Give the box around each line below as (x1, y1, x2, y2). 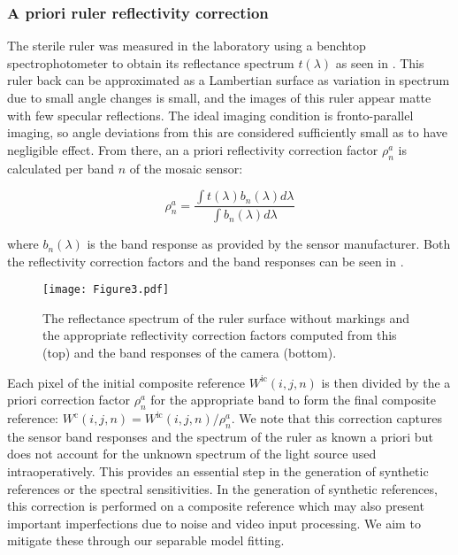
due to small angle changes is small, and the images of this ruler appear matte (7, 89, 431, 106)
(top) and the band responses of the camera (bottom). (42, 343, 337, 362)
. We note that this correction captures (231, 409, 442, 428)
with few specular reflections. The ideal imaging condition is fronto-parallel (7, 105, 414, 124)
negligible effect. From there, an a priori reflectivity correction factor (7, 140, 378, 158)
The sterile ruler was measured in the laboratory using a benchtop (7, 36, 366, 55)
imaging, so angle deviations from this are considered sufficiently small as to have (7, 123, 448, 142)
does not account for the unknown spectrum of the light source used (7, 444, 377, 463)
